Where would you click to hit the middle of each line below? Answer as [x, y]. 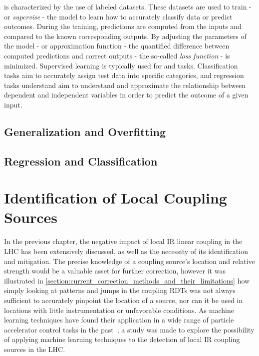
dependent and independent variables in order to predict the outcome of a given [126, 95]
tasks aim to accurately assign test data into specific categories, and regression [124, 75]
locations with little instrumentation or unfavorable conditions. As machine [119, 310]
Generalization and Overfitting [85, 131]
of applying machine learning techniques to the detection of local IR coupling [122, 339]
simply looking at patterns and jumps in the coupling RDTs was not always [120, 290]
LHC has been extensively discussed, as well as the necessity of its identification [126, 251]
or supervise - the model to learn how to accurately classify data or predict [118, 16]
